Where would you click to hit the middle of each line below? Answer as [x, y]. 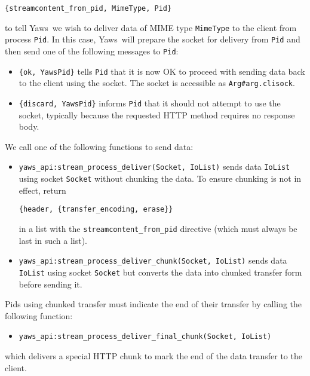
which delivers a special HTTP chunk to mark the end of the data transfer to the [154, 355]
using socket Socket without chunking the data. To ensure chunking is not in [160, 178]
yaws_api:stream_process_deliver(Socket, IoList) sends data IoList [154, 166]
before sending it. [50, 284]
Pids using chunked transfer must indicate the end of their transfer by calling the [154, 304]
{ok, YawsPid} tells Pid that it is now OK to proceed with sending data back [162, 71]
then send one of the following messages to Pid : [92, 51]
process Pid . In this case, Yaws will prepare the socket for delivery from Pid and [153, 39]
